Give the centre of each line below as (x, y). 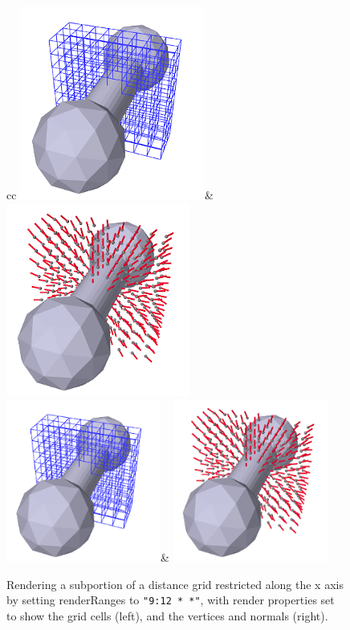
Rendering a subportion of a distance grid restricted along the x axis (175, 584)
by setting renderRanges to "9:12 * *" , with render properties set (171, 600)
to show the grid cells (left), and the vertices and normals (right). (167, 616)
